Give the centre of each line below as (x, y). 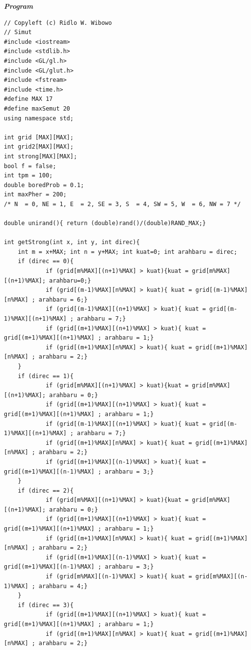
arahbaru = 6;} (63, 299)
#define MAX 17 (28, 99)
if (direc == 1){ (46, 376)
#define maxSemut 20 (37, 108)
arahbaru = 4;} (63, 586)
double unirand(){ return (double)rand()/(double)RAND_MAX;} (105, 223)
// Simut (18, 32)
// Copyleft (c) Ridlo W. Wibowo (58, 23)
